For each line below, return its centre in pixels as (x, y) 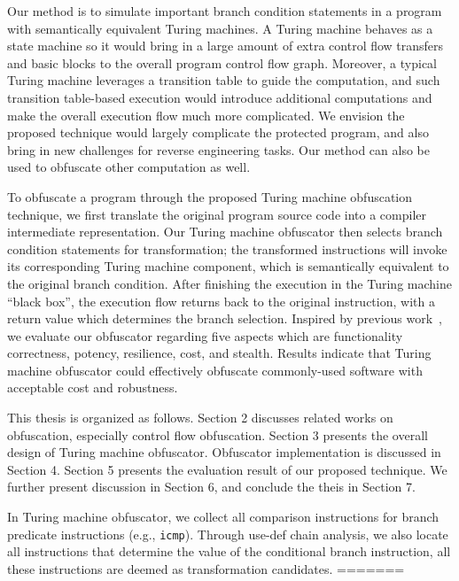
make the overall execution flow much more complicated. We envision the (206, 115)
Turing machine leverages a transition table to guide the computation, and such (224, 80)
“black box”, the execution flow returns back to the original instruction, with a (221, 301)
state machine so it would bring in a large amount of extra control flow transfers (226, 46)
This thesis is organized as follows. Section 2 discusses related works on (200, 418)
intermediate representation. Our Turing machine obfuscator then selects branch (225, 232)
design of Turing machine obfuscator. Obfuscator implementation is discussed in (224, 452)
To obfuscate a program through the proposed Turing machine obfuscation (210, 196)
